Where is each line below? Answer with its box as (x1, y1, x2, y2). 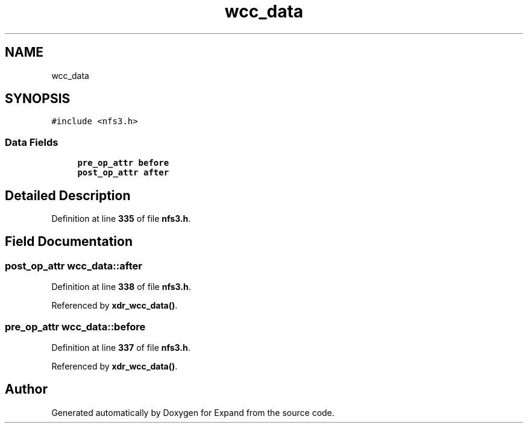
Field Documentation (5, 234, 133, 250)
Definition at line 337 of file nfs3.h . (51, 342, 190, 353)
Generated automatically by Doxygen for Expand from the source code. (51, 407, 335, 418)
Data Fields (5, 136, 58, 148)
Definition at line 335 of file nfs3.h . (51, 213, 191, 224)
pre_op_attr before (77, 158, 169, 168)
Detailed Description (5, 187, 131, 203)
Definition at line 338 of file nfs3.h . (51, 282, 191, 292)
